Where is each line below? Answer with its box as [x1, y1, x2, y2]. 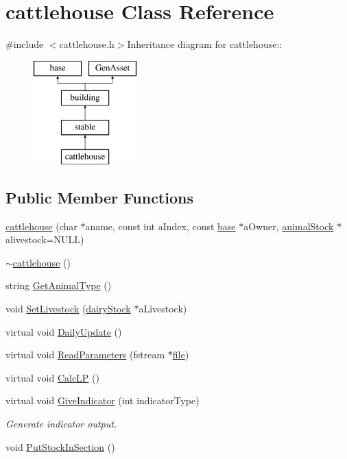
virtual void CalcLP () [5, 370, 99, 384]
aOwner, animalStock [243, 219, 334, 233]
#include [5, 37, 44, 51]
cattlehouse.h [59, 37, 115, 51]
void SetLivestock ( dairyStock [5, 301, 131, 316]
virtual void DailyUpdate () [5, 324, 122, 338]
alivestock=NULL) [5, 232, 84, 247]
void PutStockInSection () [5, 439, 115, 454]
